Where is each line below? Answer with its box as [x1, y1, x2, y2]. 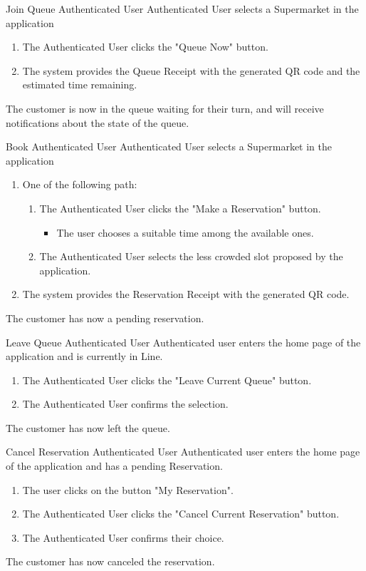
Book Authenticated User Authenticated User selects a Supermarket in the [6, 139, 332, 154]
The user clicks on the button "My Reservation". [22, 482, 234, 497]
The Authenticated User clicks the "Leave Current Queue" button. [22, 372, 312, 387]
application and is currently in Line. [6, 349, 163, 364]
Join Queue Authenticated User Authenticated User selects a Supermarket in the [6, 1, 359, 16]
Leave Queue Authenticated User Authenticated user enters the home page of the [6, 334, 361, 349]
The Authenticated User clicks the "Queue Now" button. [22, 39, 268, 54]
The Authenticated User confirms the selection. [22, 396, 229, 411]
